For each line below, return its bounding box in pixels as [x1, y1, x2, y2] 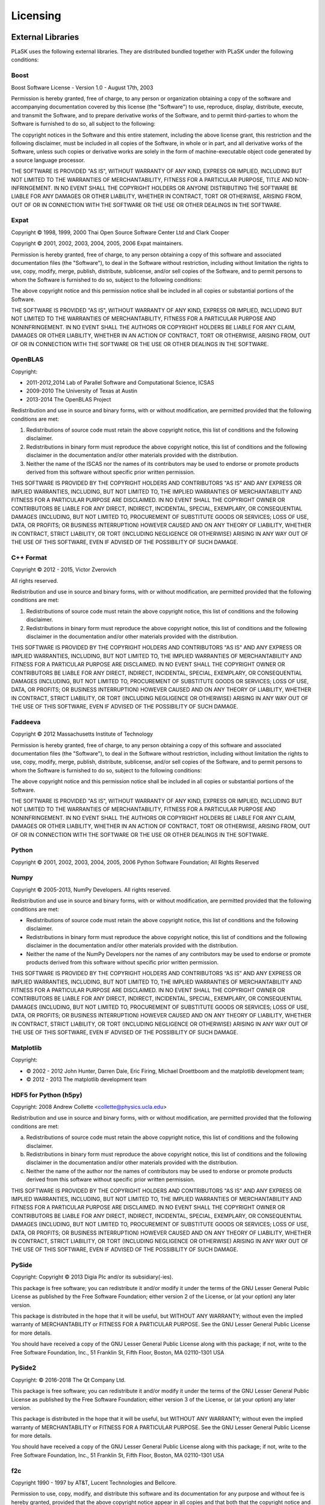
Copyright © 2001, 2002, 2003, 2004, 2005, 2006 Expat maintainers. [11, 240, 184, 247]
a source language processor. [11, 157, 85, 164]
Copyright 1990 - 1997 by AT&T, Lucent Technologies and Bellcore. [11, 1479, 177, 1486]
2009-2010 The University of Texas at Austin [26, 387, 138, 394]
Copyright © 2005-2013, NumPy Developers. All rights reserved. [11, 886, 172, 893]
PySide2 [11, 1364, 36, 1372]
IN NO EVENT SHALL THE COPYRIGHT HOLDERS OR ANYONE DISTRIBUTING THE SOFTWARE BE [53, 184, 298, 191]
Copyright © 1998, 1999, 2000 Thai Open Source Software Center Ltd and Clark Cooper [11, 229, 229, 236]
